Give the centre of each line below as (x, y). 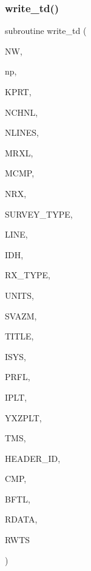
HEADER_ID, (33, 458)
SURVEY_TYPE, (39, 214)
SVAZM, (21, 316)
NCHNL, (22, 112)
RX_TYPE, (28, 275)
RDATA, (21, 519)
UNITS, (19, 295)
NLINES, (22, 132)
